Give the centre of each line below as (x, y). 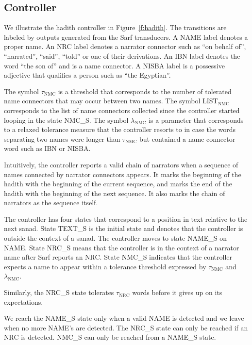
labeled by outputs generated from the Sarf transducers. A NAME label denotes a (126, 37)
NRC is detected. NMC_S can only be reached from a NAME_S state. (110, 337)
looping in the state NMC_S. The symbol (66, 120)
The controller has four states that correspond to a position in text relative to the (126, 219)
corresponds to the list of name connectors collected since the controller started (122, 110)
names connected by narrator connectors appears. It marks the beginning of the (123, 174)
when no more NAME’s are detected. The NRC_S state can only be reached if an (126, 327)
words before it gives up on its (177, 292)
